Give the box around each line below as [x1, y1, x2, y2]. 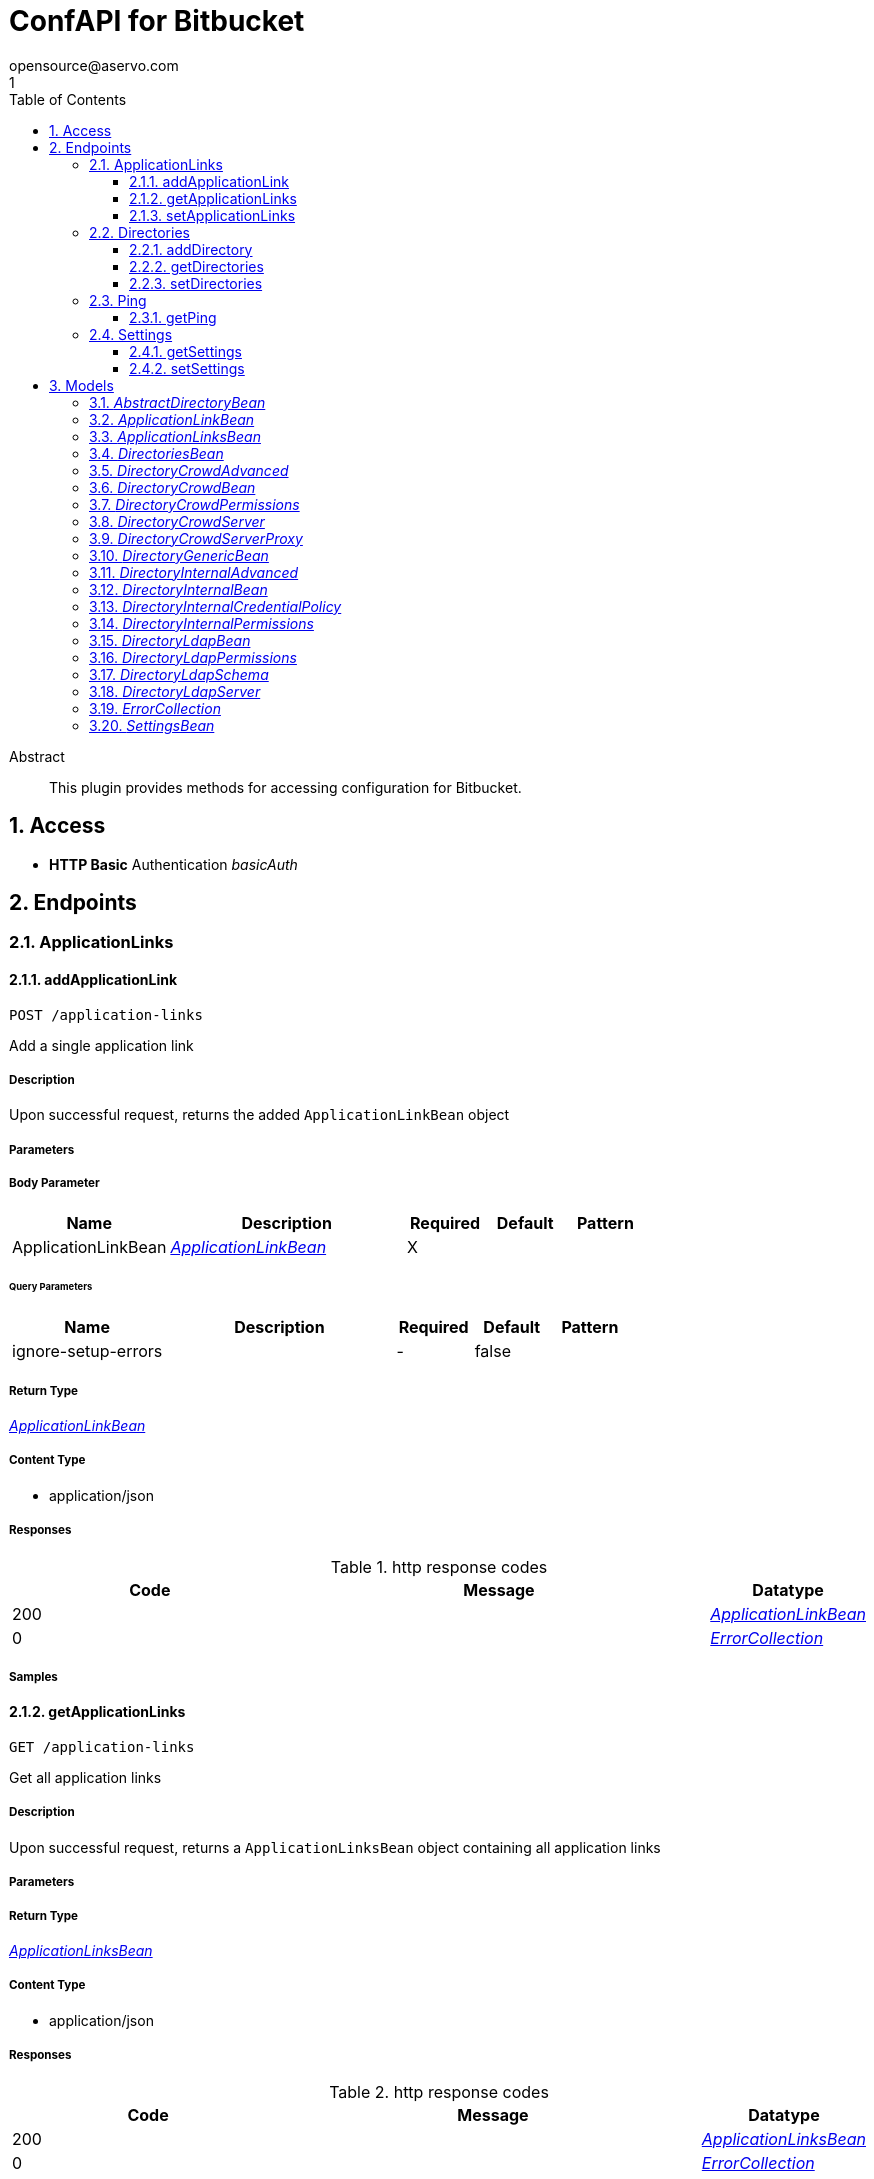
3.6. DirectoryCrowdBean [89, 478, 256, 496]
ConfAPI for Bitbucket [9, 4, 305, 38]
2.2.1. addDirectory [129, 240, 253, 258]
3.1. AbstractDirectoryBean [89, 393, 266, 411]
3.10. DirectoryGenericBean [89, 546, 269, 564]
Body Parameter [9, 1176, 100, 1191]
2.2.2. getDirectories [129, 257, 264, 275]
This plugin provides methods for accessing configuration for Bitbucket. [49, 778, 522, 796]
